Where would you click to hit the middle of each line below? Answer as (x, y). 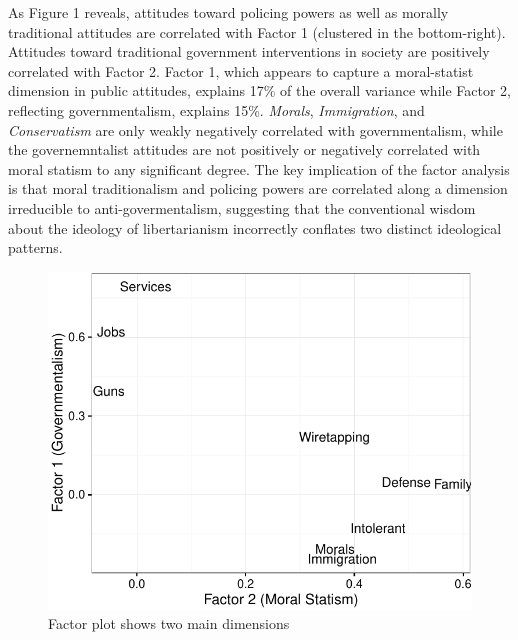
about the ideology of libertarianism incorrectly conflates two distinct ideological (255, 227)
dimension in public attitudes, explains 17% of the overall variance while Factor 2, (260, 90)
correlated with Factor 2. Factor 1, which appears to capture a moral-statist (241, 70)
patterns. (35, 247)
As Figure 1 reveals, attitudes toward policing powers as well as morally (228, 12)
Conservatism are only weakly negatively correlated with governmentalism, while (255, 129)
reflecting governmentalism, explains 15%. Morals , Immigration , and (216, 109)
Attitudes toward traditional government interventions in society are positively (249, 51)
